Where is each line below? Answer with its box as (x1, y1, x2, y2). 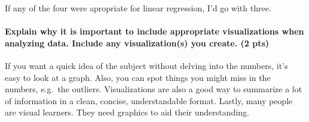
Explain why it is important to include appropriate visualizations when (5, 25, 304, 37)
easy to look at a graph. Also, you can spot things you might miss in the (5, 71, 271, 83)
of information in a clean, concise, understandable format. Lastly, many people (5, 94, 293, 107)
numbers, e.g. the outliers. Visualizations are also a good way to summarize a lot (5, 83, 302, 95)
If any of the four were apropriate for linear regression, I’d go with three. (5, 2, 271, 14)
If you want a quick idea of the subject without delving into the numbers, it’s (5, 59, 288, 71)
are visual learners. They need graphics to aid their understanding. (5, 106, 249, 118)
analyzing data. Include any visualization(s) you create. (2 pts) (5, 36, 270, 49)
